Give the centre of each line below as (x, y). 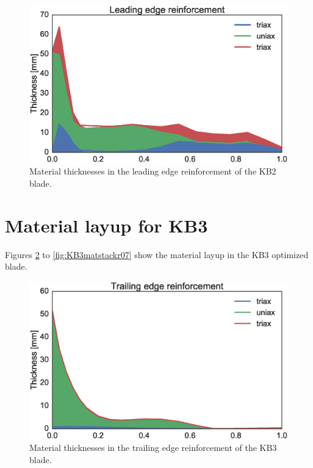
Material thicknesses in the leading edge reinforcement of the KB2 (153, 171)
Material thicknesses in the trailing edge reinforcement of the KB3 (153, 448)
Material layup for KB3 (106, 225)
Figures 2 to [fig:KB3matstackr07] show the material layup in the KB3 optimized (157, 254)
